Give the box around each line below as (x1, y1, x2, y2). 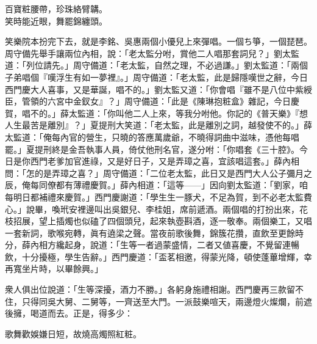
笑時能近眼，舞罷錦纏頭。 (5, 14, 107, 27)
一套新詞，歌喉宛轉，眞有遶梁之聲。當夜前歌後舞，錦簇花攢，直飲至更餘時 (5, 226, 304, 239)
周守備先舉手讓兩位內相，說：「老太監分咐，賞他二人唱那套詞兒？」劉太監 (5, 46, 299, 59)
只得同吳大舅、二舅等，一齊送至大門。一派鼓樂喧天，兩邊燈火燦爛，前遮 (21, 295, 312, 307)
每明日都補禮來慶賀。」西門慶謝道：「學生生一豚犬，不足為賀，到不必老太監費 (5, 190, 312, 203)
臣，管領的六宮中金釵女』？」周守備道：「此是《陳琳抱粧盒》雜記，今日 (5, 95, 291, 108)
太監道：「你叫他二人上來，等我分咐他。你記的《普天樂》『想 (68, 106, 308, 119)
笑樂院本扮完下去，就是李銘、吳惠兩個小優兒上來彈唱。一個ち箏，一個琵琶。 (5, 35, 312, 48)
